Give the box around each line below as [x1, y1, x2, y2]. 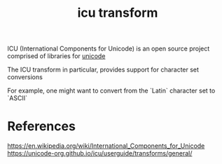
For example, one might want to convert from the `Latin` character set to [7, 86, 216, 95]
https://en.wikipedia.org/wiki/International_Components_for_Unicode [7, 142, 205, 150]
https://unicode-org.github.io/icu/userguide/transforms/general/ [7, 149, 193, 158]
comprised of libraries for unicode [7, 52, 106, 60]
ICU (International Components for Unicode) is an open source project [7, 44, 210, 53]
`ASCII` [7, 94, 28, 102]
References [7, 118, 76, 135]
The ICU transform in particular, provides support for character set [7, 65, 200, 74]
